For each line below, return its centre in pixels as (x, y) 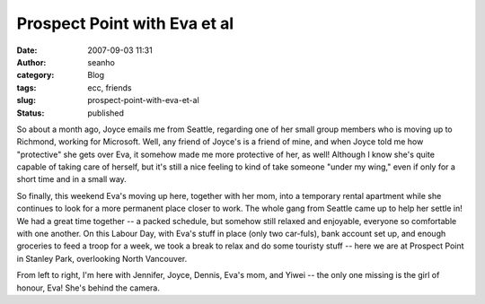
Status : (31, 113)
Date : (27, 50)
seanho (101, 62)
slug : (26, 100)
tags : (26, 87)
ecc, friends (110, 87)
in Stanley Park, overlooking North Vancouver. (102, 258)
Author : (31, 62)
